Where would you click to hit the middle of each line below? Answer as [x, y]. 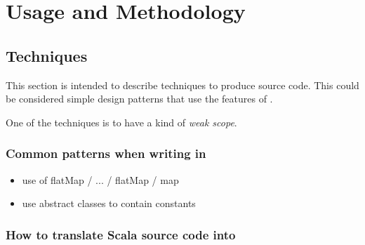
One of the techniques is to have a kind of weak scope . [121, 122]
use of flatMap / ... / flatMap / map [100, 179]
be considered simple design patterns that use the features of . [139, 99]
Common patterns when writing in [106, 153]
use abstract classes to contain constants [109, 203]
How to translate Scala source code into [121, 234]
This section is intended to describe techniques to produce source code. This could [182, 85]
